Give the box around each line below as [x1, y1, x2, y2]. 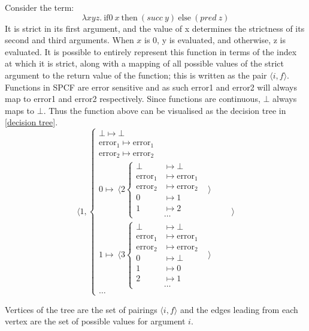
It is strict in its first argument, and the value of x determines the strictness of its [5, 22, 305, 34]
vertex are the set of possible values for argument [5, 315, 186, 327]
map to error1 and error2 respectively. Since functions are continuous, [5, 92, 260, 105]
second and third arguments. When [5, 34, 134, 46]
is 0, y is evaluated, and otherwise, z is [144, 34, 286, 46]
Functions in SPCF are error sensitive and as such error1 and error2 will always [5, 80, 297, 93]
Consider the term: [5, 1, 74, 13]
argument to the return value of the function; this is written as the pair [5, 68, 267, 81]
